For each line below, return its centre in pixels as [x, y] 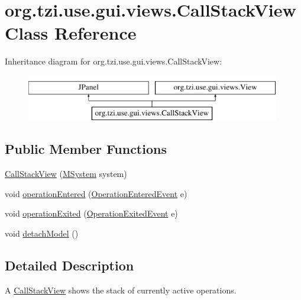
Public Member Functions [86, 149]
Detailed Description [69, 265]
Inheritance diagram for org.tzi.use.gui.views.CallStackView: [114, 61]
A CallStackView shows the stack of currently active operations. [121, 290]
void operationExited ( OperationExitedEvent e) [91, 213]
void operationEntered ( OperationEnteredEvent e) [96, 193]
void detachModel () [42, 233]
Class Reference [71, 33]
